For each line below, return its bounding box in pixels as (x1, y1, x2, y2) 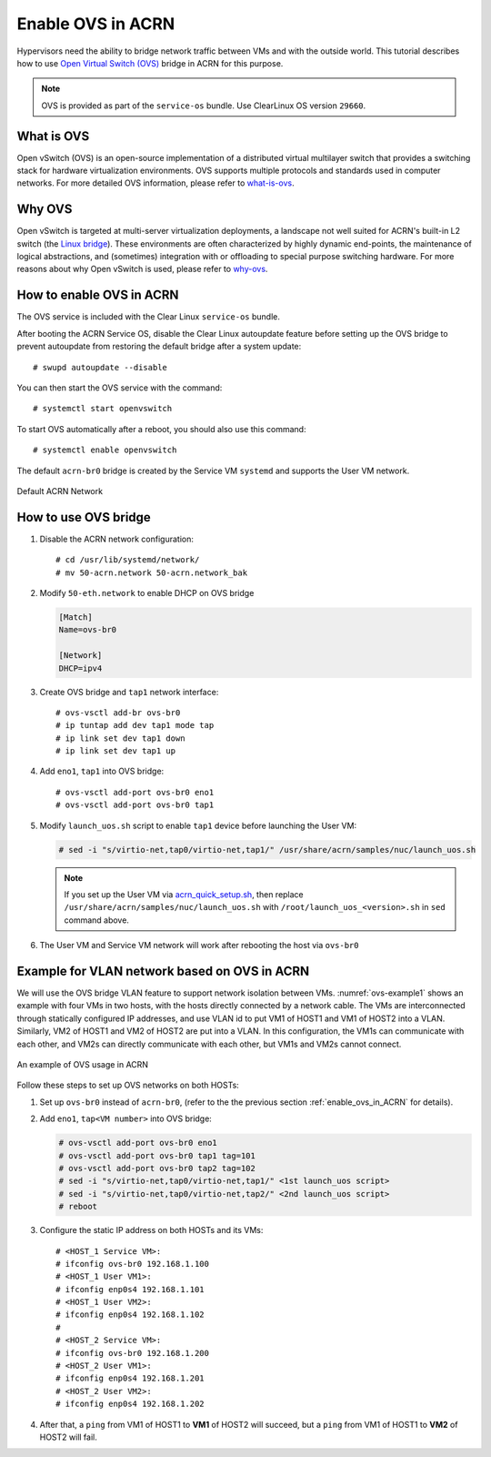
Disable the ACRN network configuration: (39, 533, 195, 544)
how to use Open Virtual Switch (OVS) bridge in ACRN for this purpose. (16, 57, 284, 68)
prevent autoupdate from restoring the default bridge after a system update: (16, 341, 302, 352)
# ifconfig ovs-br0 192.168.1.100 (55, 1259, 209, 1269)
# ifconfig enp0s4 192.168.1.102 (55, 1310, 205, 1320)
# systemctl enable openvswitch (33, 445, 177, 455)
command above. (64, 915, 129, 926)
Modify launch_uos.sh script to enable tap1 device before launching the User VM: (39, 820, 357, 831)
